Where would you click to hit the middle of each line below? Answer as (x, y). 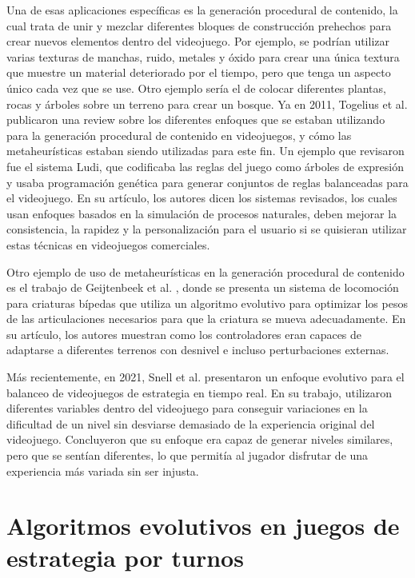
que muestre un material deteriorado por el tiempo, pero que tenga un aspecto (199, 72)
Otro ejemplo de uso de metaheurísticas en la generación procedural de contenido (206, 271)
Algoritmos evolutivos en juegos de (203, 526)
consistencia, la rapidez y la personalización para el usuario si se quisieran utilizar (207, 229)
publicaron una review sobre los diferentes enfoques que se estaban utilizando (196, 120)
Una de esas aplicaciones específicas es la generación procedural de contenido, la (202, 10)
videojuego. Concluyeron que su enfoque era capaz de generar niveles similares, (200, 439)
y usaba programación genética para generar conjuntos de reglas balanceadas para (207, 182)
